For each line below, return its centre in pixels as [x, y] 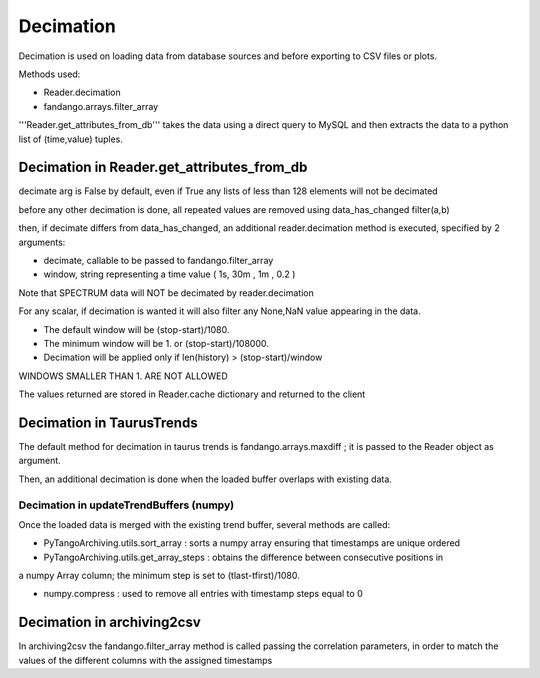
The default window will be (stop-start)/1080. [136, 329]
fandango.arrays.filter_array [101, 106]
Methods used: [49, 74]
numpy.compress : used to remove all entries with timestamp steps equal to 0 [203, 594]
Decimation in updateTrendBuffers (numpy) [126, 505]
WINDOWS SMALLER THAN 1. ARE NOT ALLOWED [123, 376]
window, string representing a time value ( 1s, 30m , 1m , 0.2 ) [169, 274]
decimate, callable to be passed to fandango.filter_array [158, 260]
